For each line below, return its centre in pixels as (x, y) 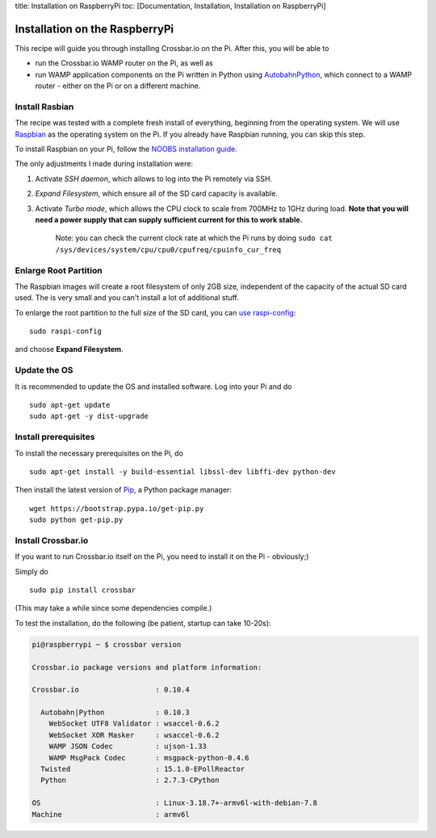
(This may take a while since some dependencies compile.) (113, 608)
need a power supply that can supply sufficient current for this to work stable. (169, 219)
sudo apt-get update (70, 405)
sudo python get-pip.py (76, 520)
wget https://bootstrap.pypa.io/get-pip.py (117, 508)
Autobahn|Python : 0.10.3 (115, 713)
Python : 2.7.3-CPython (130, 780)
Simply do (31, 571)
